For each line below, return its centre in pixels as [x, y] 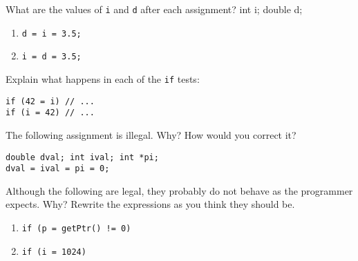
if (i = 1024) [54, 252]
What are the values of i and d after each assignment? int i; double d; [154, 9]
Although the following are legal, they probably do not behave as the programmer [179, 190]
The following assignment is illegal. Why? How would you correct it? [151, 134]
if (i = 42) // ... [50, 113]
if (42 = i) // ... [50, 101]
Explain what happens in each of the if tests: [103, 78]
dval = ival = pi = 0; [58, 169]
